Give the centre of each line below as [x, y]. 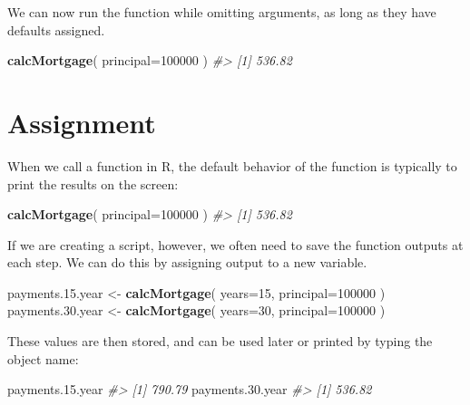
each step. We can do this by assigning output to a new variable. [187, 262]
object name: [43, 358]
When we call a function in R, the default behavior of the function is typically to [232, 165]
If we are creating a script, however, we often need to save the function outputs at [235, 244]
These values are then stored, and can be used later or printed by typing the [220, 341]
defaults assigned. [56, 29]
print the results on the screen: [93, 183]
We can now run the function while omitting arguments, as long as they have [222, 12]
